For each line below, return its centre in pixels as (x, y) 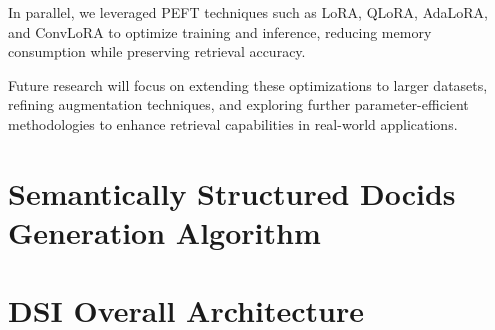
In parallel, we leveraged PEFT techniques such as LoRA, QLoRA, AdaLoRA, (248, 12)
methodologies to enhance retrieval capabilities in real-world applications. (233, 123)
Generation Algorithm (164, 231)
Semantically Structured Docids (232, 192)
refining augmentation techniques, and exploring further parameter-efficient (238, 104)
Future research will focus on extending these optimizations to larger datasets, (248, 84)
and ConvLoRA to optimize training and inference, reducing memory (220, 31)
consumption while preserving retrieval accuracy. (157, 51)
